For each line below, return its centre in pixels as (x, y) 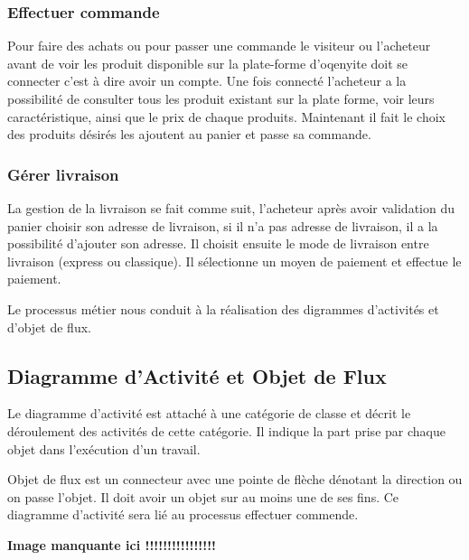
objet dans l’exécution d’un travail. (104, 448)
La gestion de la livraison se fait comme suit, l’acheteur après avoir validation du (231, 208)
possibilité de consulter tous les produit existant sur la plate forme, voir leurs (221, 98)
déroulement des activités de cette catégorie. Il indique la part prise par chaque (226, 430)
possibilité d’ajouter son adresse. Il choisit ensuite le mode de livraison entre (218, 243)
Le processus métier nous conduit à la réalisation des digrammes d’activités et (223, 308)
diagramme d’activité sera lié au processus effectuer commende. (183, 514)
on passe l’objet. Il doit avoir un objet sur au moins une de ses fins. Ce (203, 496)
